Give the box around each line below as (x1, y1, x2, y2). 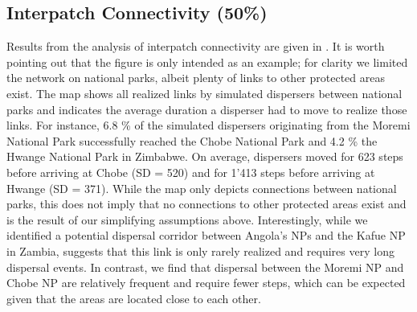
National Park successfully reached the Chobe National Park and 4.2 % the (6, 132, 378, 149)
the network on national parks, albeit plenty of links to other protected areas (6, 69, 386, 86)
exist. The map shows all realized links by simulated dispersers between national (6, 84, 403, 101)
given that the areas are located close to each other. (6, 289, 261, 306)
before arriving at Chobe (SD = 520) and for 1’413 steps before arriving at (6, 163, 375, 180)
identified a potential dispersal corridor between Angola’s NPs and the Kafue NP (6, 227, 406, 244)
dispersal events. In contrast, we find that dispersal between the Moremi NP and (6, 258, 404, 275)
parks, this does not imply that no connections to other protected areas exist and (6, 195, 407, 212)
